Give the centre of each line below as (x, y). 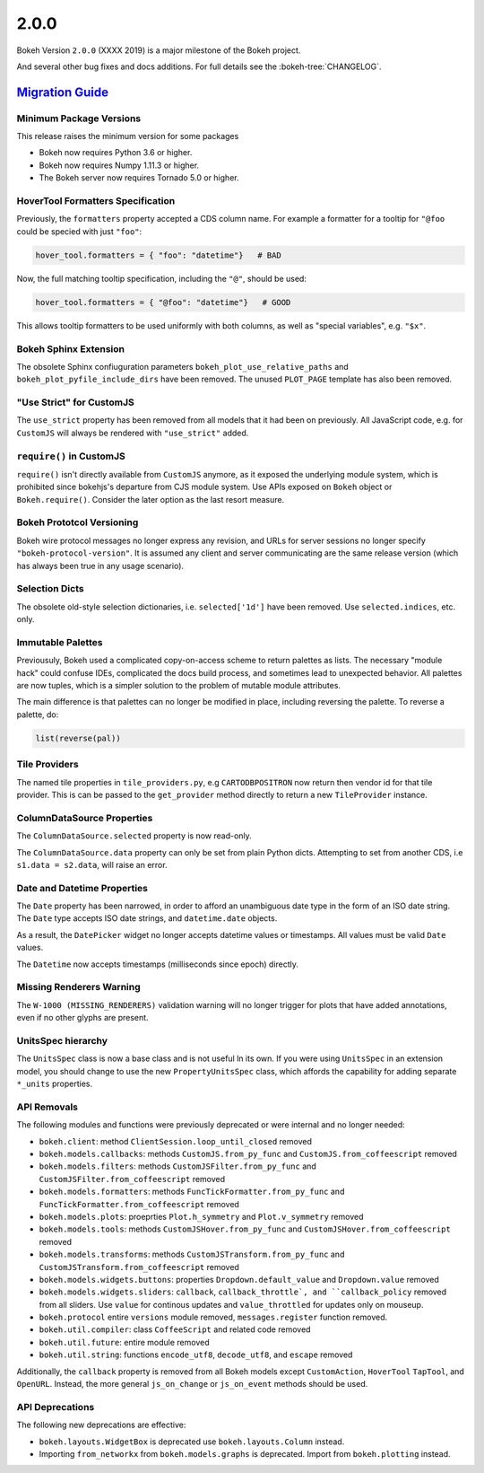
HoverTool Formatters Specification (96, 201)
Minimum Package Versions (79, 118)
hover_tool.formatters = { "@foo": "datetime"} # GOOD (163, 302)
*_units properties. (55, 1084)
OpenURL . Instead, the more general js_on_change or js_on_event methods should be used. (192, 1384)
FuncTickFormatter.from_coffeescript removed (139, 1204)
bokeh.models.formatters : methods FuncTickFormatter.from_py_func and (192, 1192)
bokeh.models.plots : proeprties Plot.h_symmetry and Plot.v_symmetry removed (201, 1216)
